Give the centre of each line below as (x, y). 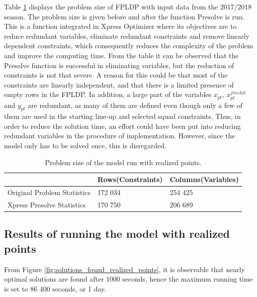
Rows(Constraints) (130, 179)
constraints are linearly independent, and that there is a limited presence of (119, 84)
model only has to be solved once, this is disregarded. (85, 146)
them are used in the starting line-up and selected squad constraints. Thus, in (123, 116)
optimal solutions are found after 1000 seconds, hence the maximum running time (128, 279)
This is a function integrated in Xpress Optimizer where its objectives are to (120, 26)
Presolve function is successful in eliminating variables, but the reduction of (119, 65)
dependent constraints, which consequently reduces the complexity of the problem (128, 46)
